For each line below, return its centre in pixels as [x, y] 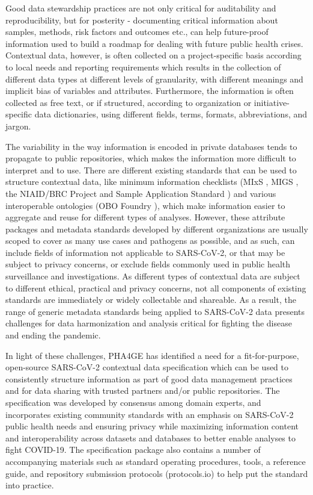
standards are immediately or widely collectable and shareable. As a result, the [151, 300]
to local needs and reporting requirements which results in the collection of [143, 67]
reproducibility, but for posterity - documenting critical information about [142, 20]
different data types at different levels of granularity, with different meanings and [154, 79]
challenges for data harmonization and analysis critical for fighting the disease [149, 323]
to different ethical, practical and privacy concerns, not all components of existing [156, 288]
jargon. [18, 126]
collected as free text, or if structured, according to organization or [129, 102]
